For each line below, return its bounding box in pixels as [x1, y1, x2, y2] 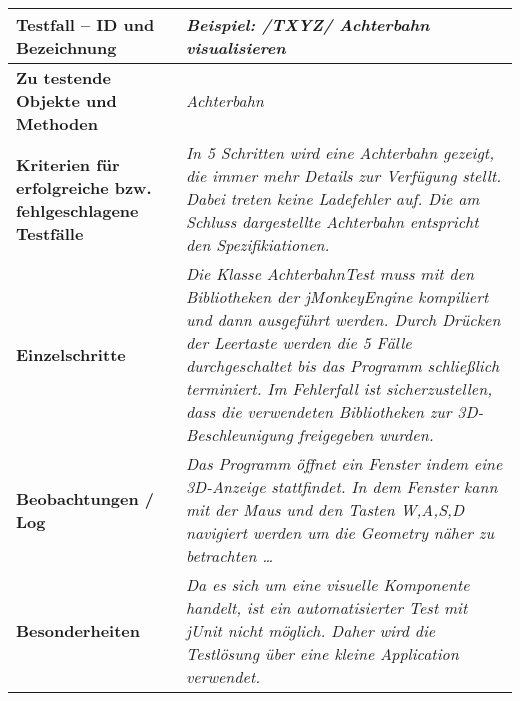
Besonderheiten [16, 619, 141, 642]
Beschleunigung [185, 423, 293, 446]
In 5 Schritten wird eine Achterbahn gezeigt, [185, 141, 495, 164]
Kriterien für [16, 152, 120, 176]
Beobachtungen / [16, 486, 155, 510]
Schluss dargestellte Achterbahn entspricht [185, 210, 479, 233]
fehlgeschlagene [16, 198, 139, 222]
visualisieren [185, 36, 286, 59]
